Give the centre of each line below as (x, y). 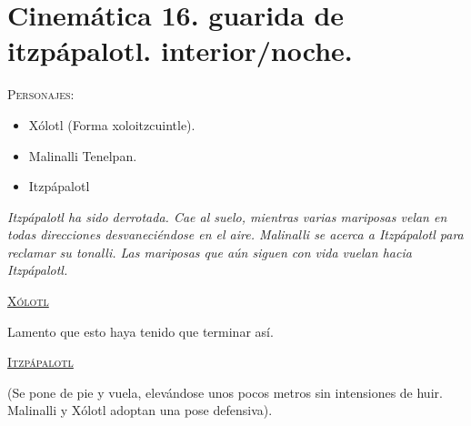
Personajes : (41, 94)
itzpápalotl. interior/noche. (180, 51)
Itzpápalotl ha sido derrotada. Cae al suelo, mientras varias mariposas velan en (227, 216)
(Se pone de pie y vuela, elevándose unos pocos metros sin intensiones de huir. (225, 392)
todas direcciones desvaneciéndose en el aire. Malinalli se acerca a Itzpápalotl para (235, 234)
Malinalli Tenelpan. (83, 155)
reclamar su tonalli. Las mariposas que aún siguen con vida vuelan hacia (210, 252)
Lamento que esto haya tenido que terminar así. (140, 331)
